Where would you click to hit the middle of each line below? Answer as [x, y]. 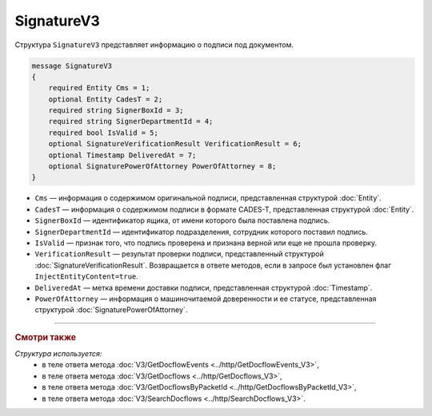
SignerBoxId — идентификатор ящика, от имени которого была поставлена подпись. [182, 220]
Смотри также [46, 337]
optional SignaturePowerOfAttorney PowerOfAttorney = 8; [162, 166]
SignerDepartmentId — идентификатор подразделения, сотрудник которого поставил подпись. [201, 232]
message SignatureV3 [72, 65]
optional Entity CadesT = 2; [106, 99]
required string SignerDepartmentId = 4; [131, 121]
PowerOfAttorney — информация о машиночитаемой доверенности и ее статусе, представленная [206, 299]
